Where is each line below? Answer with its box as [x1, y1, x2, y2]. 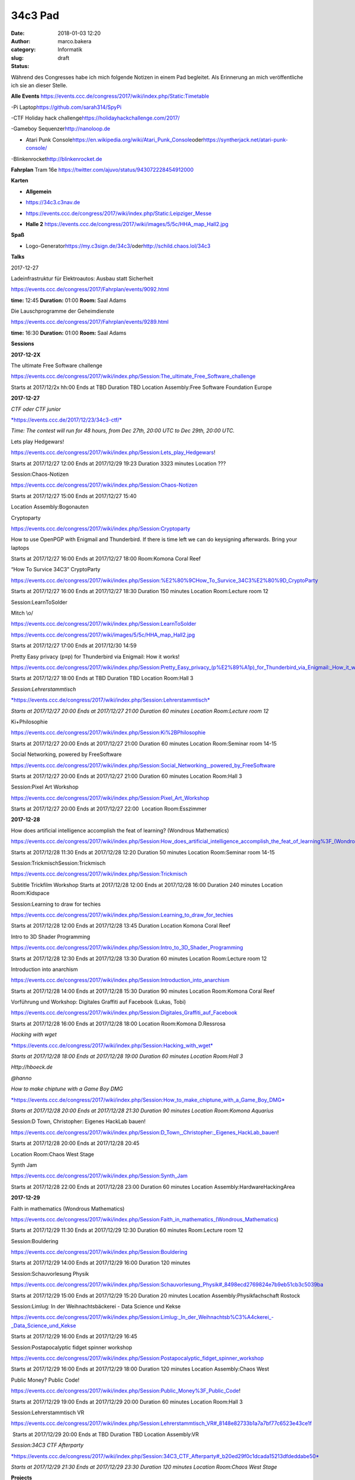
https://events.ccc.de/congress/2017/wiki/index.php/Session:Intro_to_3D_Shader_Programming [11, 944, 244, 951]
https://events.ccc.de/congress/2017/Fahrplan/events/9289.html [11, 318, 169, 326]
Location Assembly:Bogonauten [11, 503, 89, 510]
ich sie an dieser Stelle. [11, 82, 68, 89]
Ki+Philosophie [11, 718, 48, 725]
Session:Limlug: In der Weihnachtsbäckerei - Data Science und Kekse [11, 1303, 181, 1310]
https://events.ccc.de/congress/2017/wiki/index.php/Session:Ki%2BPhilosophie [11, 729, 206, 736]
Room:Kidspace [11, 890, 50, 897]
